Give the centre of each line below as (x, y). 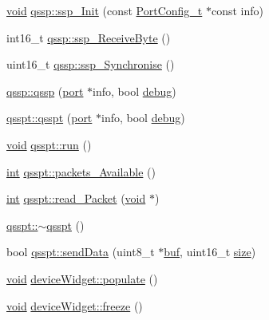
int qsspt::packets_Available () (81, 171)
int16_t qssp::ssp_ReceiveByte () (89, 37)
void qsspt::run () (49, 144)
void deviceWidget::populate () (82, 278)
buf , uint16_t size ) (210, 252)
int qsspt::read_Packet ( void (76, 198)
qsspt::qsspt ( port (49, 118)
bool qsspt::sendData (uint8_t (81, 252)
